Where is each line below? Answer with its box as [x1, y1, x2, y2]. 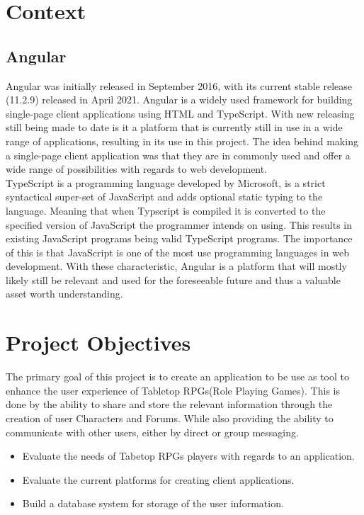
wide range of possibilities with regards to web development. [6, 162, 268, 176]
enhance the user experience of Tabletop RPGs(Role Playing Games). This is [6, 383, 340, 397]
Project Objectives [6, 328, 191, 357]
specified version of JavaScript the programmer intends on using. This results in [6, 217, 353, 232]
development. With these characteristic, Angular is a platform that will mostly [6, 259, 347, 273]
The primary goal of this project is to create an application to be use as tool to [6, 369, 350, 384]
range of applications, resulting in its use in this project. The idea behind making [6, 133, 358, 148]
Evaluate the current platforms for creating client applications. [22, 472, 295, 487]
